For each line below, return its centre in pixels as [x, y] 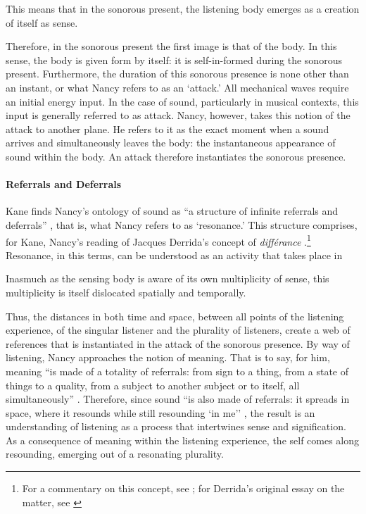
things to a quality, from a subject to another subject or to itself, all [153, 385]
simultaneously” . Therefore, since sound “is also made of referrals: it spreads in [178, 399]
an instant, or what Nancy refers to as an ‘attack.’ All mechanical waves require [177, 87]
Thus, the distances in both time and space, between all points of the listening [175, 316]
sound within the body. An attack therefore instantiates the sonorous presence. [176, 156]
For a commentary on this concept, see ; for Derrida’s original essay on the [183, 488]
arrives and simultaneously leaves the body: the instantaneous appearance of [171, 143]
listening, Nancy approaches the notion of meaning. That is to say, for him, [168, 357]
